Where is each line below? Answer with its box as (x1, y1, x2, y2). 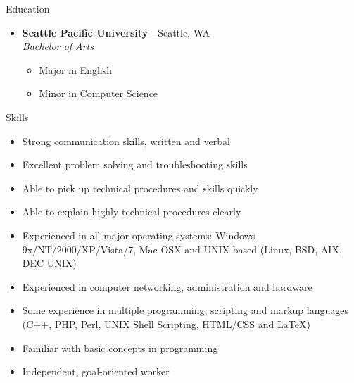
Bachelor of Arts (22, 39, 94, 54)
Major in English (39, 62, 112, 77)
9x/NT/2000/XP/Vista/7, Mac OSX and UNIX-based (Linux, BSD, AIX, (22, 241, 342, 256)
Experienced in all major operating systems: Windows (22, 227, 255, 242)
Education (6, 1, 50, 15)
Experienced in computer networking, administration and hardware (22, 279, 312, 294)
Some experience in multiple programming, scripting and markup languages (22, 303, 348, 318)
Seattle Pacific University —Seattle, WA (22, 25, 210, 39)
